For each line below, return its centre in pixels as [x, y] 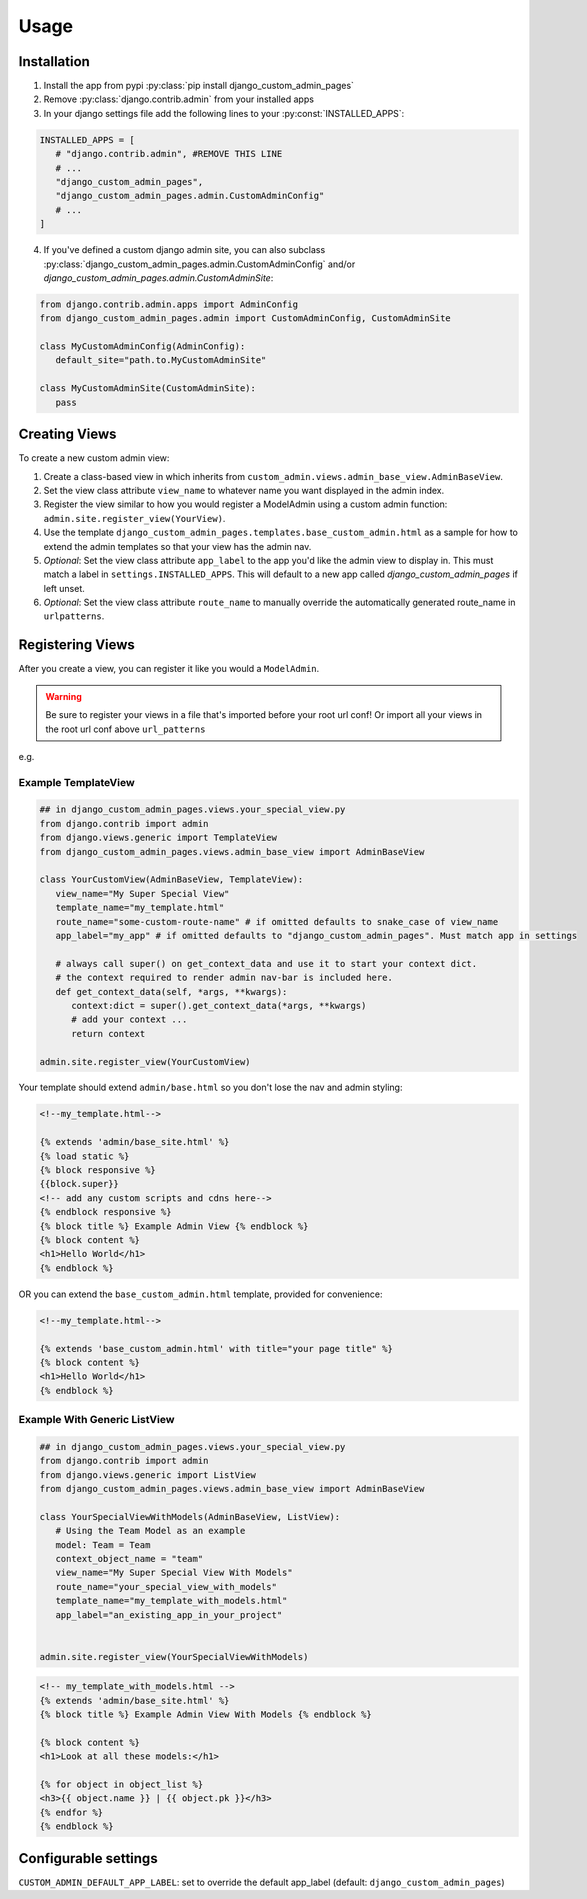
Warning [63, 696]
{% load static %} [84, 1156]
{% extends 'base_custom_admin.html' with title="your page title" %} [216, 1348]
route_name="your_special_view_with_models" [166, 1586]
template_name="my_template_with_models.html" [171, 1601]
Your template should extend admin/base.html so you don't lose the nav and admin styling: [210, 1087]
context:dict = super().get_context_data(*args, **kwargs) [219, 1005]
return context [108, 1033]
